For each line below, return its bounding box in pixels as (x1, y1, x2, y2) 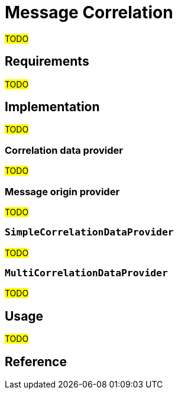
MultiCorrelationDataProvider (5, 267, 168, 279)
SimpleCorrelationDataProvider (5, 227, 174, 238)
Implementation (5, 99, 100, 115)
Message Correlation (5, 2, 173, 22)
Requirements (5, 54, 89, 69)
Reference (5, 354, 67, 369)
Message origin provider (5, 185, 120, 198)
